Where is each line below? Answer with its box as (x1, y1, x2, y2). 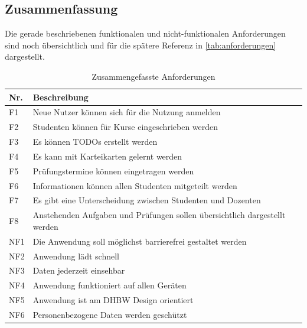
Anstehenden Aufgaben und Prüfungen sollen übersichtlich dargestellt (32, 209, 286, 221)
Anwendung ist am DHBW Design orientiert (32, 294, 194, 306)
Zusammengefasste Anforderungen (92, 70, 215, 82)
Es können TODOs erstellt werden (32, 135, 158, 148)
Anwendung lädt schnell (32, 249, 119, 262)
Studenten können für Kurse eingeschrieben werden (32, 121, 218, 133)
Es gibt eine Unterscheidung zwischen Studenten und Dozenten (32, 194, 261, 206)
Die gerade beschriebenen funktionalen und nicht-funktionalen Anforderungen (5, 27, 286, 40)
